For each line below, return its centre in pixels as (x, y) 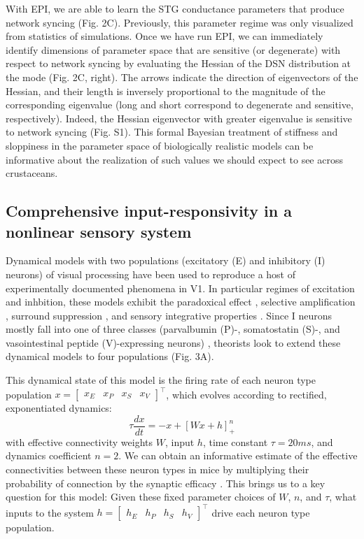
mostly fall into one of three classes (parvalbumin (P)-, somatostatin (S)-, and (173, 329)
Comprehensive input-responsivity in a (149, 211)
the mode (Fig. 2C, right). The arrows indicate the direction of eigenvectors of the (182, 77)
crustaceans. (32, 173)
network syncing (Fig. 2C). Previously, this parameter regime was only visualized (180, 22)
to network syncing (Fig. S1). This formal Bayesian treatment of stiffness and (172, 132)
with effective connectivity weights (79, 441)
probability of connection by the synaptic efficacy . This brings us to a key (166, 483)
